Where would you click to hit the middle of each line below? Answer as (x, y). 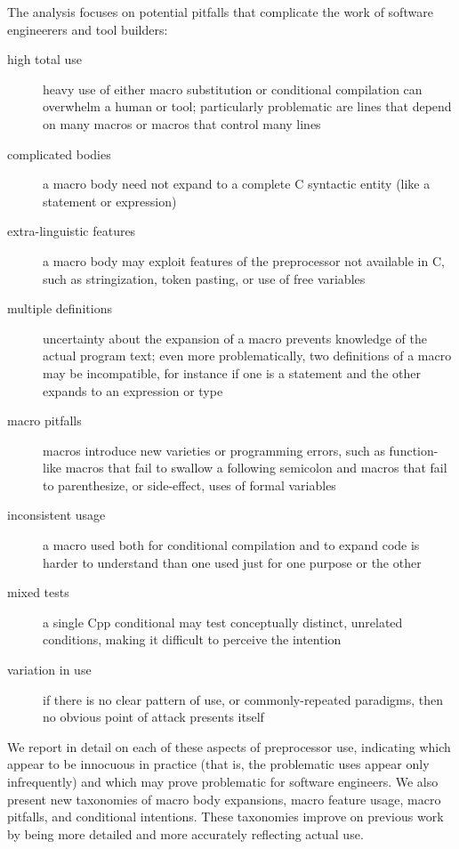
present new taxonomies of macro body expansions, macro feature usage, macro (224, 799)
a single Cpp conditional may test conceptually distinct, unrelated (223, 622)
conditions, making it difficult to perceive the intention (192, 639)
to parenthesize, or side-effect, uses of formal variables (189, 485)
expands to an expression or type (133, 390)
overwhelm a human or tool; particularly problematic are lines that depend (247, 106)
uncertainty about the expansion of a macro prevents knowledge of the (235, 338)
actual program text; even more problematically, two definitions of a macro (247, 356)
